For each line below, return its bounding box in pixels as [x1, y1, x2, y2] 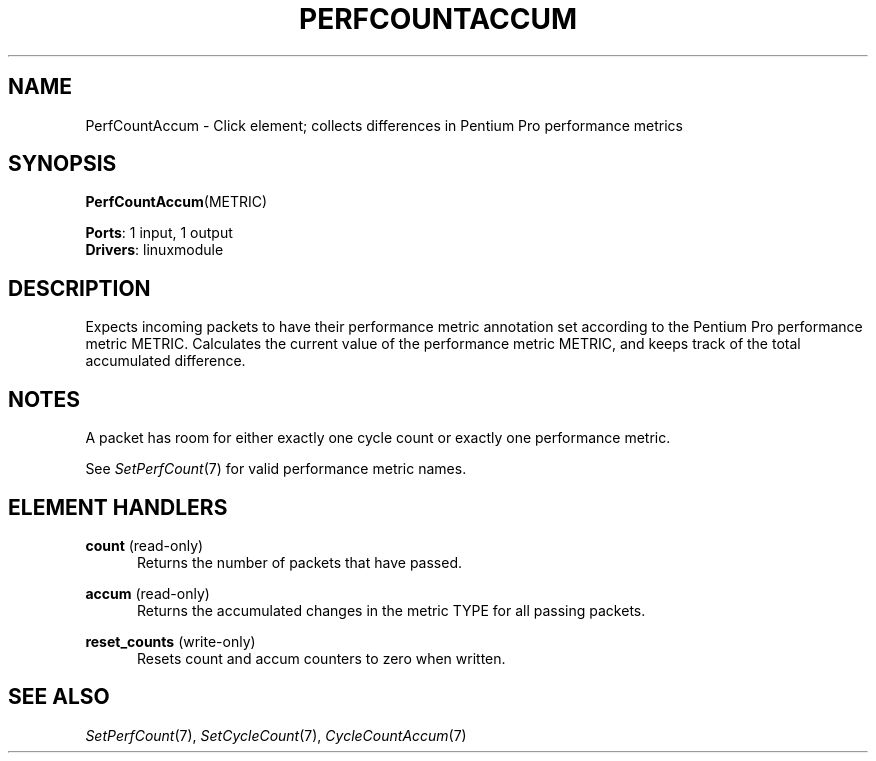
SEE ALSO [8, 684, 110, 710]
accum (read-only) [85, 584, 210, 602]
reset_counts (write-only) [85, 632, 256, 650]
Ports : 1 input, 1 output [85, 224, 233, 242]
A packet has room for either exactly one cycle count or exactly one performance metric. [85, 429, 671, 447]
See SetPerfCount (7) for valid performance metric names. [85, 460, 467, 478]
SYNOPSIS [8, 151, 117, 177]
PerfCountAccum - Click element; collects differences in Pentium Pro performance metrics [85, 116, 683, 134]
